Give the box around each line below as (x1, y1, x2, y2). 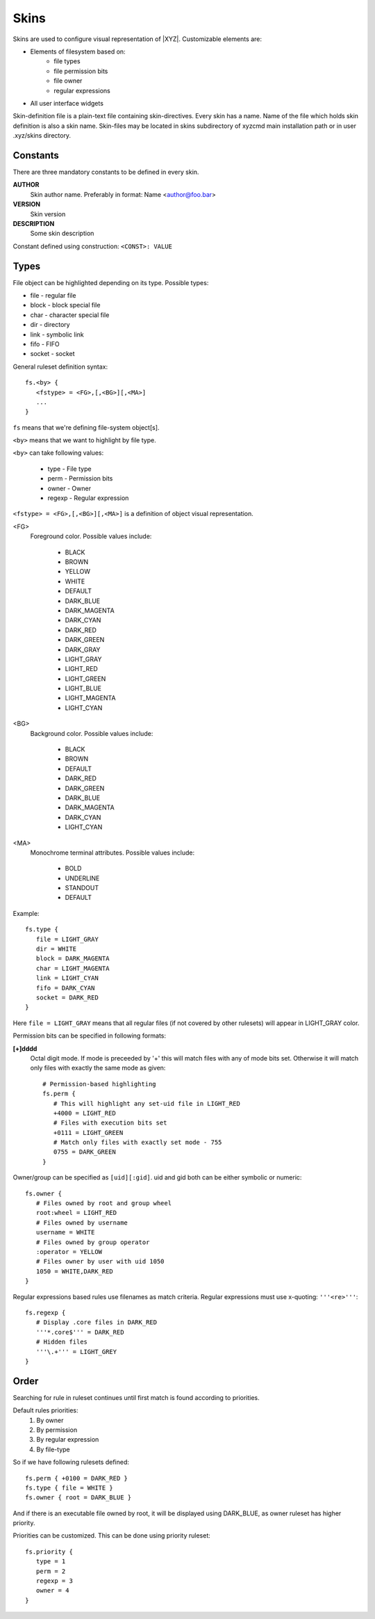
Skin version (30, 209, 66, 218)
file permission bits (53, 67, 108, 75)
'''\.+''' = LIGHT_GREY (35, 1348, 117, 1355)
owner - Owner (47, 484, 92, 492)
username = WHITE (35, 1228, 95, 1237)
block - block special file (30, 301, 101, 309)
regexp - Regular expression (47, 494, 129, 502)
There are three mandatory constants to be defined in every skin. (12, 168, 199, 176)
